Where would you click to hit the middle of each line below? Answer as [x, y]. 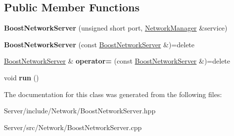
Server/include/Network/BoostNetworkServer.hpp [80, 111]
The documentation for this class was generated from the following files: [113, 94]
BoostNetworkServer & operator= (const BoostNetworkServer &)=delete [117, 61]
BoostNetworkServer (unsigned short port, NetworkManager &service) [116, 28]
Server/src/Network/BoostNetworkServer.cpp [73, 127]
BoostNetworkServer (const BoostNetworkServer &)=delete [99, 44]
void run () [22, 77]
